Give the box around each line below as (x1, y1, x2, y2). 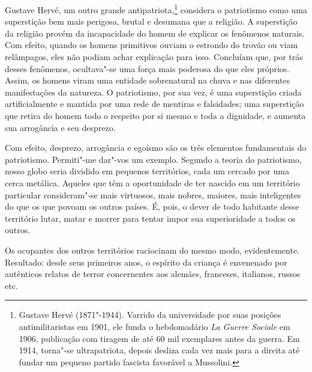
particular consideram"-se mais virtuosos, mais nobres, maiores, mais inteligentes (5, 188, 301, 201)
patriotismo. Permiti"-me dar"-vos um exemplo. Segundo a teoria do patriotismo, (5, 153, 302, 165)
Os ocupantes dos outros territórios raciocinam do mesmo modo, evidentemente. (5, 243, 300, 256)
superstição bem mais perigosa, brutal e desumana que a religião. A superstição (5, 15, 298, 28)
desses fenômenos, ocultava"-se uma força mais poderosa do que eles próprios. (5, 62, 290, 75)
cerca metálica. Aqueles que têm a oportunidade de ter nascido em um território (5, 176, 300, 189)
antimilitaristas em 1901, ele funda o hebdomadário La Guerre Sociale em (19, 320, 290, 332)
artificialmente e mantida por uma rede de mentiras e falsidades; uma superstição (5, 97, 304, 110)
